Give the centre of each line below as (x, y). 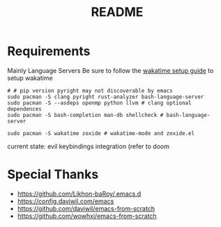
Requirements (49, 51)
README (117, 12)
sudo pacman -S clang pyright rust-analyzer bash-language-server (106, 97)
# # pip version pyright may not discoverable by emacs (90, 91)
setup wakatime (30, 78)
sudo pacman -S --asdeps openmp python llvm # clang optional (99, 103)
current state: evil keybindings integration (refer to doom (88, 146)
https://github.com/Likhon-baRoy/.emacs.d (79, 194)
